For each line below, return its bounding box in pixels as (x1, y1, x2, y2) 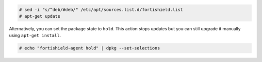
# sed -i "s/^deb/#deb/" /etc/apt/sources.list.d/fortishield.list (19, 7, 183, 12)
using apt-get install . (9, 33, 61, 38)
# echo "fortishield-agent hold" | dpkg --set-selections (19, 46, 160, 51)
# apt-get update (19, 13, 61, 19)
